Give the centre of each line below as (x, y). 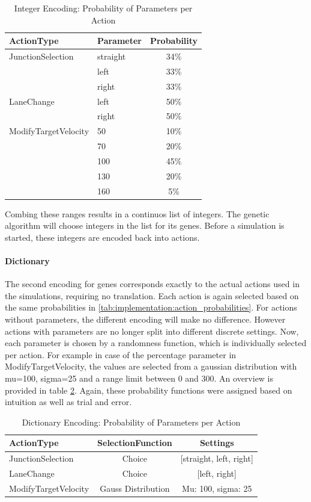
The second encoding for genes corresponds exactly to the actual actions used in (152, 284)
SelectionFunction (135, 443)
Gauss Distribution (135, 488)
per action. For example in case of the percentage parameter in (121, 354)
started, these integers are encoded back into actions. (102, 237)
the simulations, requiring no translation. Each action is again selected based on (152, 295)
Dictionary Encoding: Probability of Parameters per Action (131, 422)
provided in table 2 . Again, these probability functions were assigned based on (149, 390)
